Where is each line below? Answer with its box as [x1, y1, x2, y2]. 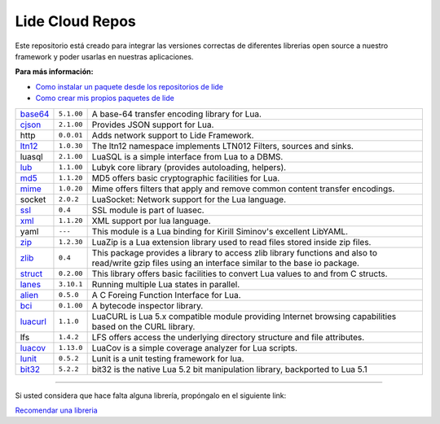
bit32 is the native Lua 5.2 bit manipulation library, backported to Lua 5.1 [91, 363, 367, 374]
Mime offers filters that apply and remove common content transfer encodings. [91, 183, 395, 195]
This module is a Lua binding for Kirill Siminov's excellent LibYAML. [91, 225, 349, 237]
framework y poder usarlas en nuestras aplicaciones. [15, 51, 194, 61]
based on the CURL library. [91, 321, 196, 332]
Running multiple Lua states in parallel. [91, 278, 240, 290]
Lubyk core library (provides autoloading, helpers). [91, 161, 287, 173]
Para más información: [15, 67, 94, 76]
